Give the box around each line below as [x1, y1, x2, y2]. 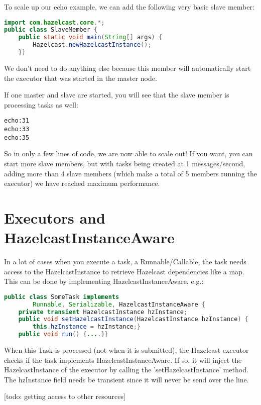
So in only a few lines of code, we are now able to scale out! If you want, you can [4, 148, 253, 159]
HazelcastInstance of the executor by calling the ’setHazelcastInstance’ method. [4, 364, 248, 375]
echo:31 [4, 117, 30, 125]
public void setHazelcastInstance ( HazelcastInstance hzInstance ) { [18, 316, 248, 323]
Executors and [4, 207, 105, 228]
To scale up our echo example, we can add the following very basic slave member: [4, 2, 254, 12]
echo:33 [4, 126, 30, 133]
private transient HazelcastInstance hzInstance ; [18, 308, 188, 316]
